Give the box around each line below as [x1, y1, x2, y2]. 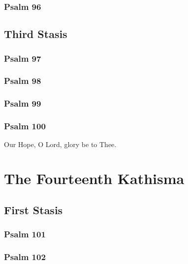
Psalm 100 [4, 120, 46, 132]
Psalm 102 [4, 250, 46, 263]
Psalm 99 [4, 97, 41, 110]
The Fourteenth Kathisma [4, 168, 185, 189]
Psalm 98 [4, 75, 41, 87]
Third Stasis [4, 26, 67, 41]
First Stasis [4, 202, 63, 217]
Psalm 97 [4, 52, 41, 64]
